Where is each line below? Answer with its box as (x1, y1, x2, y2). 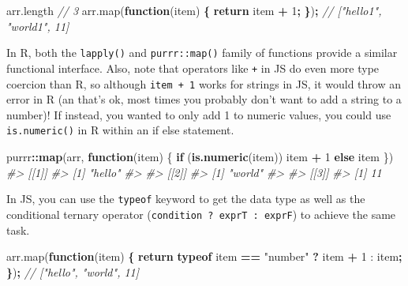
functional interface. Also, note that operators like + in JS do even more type (6, 59, 380, 76)
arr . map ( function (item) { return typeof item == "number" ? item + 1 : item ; (6, 248, 402, 265)
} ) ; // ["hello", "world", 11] (6, 263, 140, 280)
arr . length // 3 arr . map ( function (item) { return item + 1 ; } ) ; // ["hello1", (6, 2, 382, 18)
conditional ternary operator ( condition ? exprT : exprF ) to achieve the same (6, 205, 396, 222)
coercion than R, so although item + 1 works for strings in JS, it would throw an (6, 75, 401, 92)
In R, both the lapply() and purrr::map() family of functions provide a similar (6, 44, 398, 61)
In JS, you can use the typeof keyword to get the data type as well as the (6, 190, 365, 207)
